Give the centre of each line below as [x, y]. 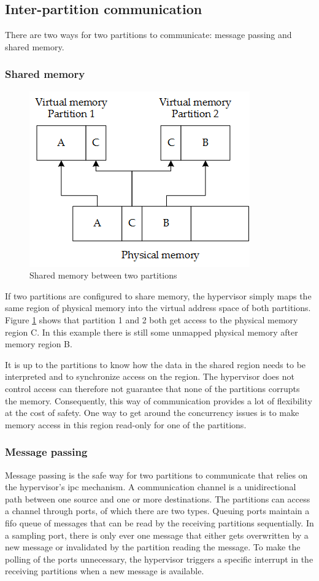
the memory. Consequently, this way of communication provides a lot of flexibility [159, 400]
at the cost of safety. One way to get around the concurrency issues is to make [152, 413]
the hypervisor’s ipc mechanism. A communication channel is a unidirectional [151, 487]
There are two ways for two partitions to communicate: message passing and [148, 35]
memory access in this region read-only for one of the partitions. [126, 424]
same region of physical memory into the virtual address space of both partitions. [158, 308]
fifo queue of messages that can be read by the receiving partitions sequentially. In [159, 522]
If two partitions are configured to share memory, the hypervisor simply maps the [158, 295]
